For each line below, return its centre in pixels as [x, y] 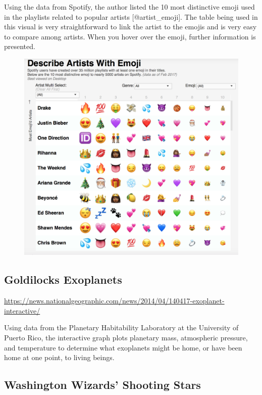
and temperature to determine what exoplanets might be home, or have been [123, 347]
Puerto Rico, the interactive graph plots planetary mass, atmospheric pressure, [126, 337]
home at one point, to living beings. [59, 357]
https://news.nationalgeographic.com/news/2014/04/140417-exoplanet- [114, 301]
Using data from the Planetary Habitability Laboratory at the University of [121, 327]
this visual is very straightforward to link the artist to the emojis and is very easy [130, 27]
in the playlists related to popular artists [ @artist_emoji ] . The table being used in [131, 16]
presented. [20, 46]
